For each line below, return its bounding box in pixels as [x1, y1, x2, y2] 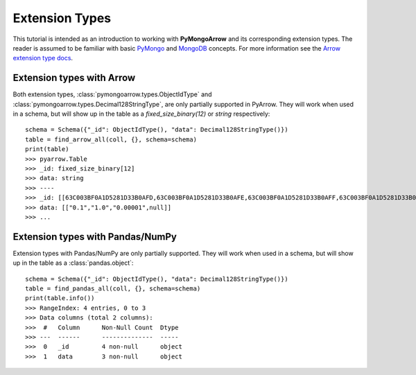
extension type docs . [12, 54, 73, 62]
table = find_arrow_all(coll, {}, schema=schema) [25, 135, 198, 143]
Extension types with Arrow [12, 72, 136, 84]
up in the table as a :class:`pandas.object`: [12, 259, 134, 267]
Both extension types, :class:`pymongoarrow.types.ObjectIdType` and [12, 90, 212, 98]
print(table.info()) [25, 295, 95, 302]
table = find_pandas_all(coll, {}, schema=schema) [25, 285, 201, 293]
